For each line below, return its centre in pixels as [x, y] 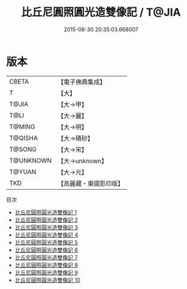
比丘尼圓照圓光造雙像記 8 [46, 265]
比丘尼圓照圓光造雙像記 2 [46, 220]
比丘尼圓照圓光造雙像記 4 [46, 235]
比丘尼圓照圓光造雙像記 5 [46, 242]
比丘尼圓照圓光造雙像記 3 [46, 227]
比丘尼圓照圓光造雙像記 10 [48, 280]
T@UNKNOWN [31, 160]
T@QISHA [23, 138]
